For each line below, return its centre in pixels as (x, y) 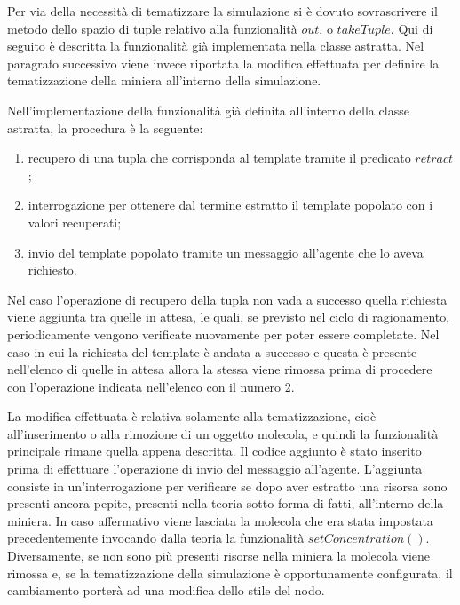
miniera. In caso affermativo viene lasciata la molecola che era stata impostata (220, 520)
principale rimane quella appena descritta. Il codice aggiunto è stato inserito (214, 451)
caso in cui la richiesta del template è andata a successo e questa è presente (212, 351)
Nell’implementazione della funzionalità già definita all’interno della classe (208, 110)
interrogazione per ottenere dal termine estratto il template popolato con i (230, 205)
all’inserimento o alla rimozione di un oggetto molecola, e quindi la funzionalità (223, 433)
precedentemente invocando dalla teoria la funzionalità (156, 538)
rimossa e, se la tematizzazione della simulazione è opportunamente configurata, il (230, 573)
